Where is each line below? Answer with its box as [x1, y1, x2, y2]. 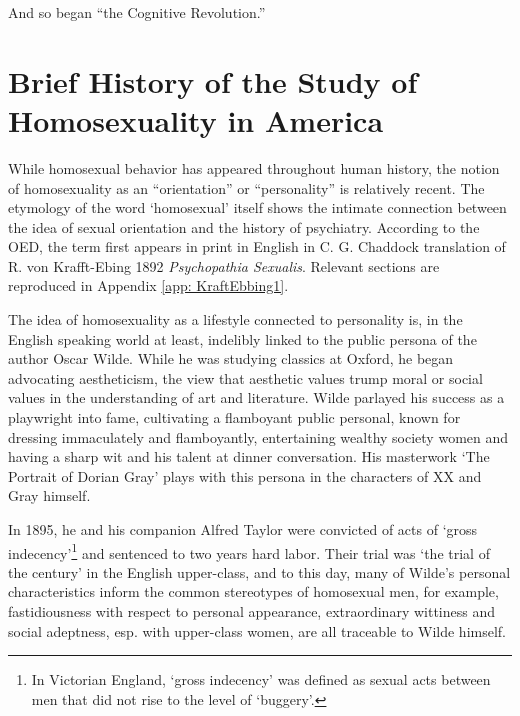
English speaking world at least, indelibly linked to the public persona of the [8, 328, 477, 349]
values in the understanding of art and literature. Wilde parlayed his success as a [8, 387, 505, 408]
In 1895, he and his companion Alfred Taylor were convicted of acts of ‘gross [8, 519, 478, 539]
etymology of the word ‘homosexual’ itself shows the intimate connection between [8, 197, 507, 218]
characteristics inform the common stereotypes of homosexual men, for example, [8, 581, 499, 602]
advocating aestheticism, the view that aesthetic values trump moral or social [8, 367, 483, 388]
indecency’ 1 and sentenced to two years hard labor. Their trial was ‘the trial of [8, 539, 490, 563]
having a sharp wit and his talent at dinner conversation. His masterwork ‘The [8, 446, 490, 467]
